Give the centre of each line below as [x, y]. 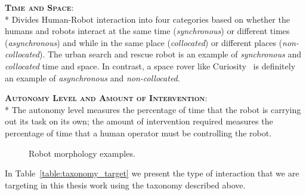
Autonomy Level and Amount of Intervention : [106, 98]
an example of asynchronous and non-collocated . [92, 77]
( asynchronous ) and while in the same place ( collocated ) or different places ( [144, 42]
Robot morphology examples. [82, 153]
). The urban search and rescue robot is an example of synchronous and [170, 54]
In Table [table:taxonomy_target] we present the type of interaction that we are [152, 173]
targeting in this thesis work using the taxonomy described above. [125, 185]
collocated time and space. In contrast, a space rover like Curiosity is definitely [150, 65]
